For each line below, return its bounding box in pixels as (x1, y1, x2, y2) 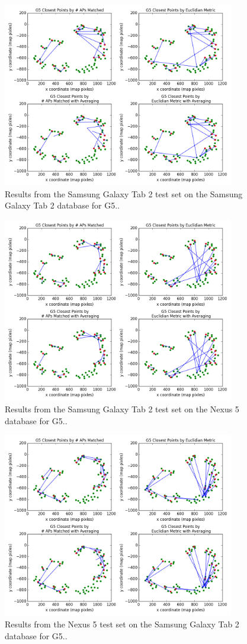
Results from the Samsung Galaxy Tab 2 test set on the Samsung (5, 187, 243, 200)
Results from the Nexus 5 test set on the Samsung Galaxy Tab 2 (5, 617, 239, 630)
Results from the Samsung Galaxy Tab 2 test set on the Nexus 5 (5, 402, 239, 415)
